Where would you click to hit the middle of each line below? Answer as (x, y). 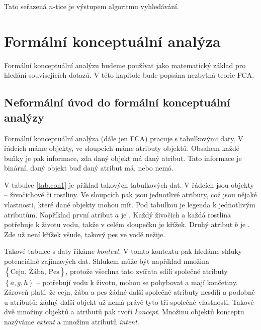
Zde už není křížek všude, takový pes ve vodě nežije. (85, 234)
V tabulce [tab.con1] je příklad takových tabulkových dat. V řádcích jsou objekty (129, 184)
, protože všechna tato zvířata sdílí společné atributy (147, 271)
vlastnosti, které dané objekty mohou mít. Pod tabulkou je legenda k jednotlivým (130, 205)
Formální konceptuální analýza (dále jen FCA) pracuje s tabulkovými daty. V (124, 138)
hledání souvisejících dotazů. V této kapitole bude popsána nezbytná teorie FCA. (129, 75)
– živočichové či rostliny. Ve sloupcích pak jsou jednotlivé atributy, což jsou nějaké (130, 195)
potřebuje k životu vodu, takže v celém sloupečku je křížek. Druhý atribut (118, 224)
